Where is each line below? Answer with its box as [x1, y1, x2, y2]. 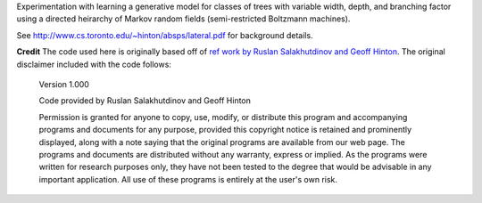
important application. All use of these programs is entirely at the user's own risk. [38, 174, 338, 184]
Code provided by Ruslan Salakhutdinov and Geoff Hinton [38, 95, 252, 106]
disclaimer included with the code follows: [16, 59, 171, 69]
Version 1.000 [38, 78, 89, 89]
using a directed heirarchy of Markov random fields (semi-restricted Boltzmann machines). [16, 13, 351, 24]
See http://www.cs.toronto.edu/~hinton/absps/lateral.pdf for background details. [16, 29, 313, 40]
